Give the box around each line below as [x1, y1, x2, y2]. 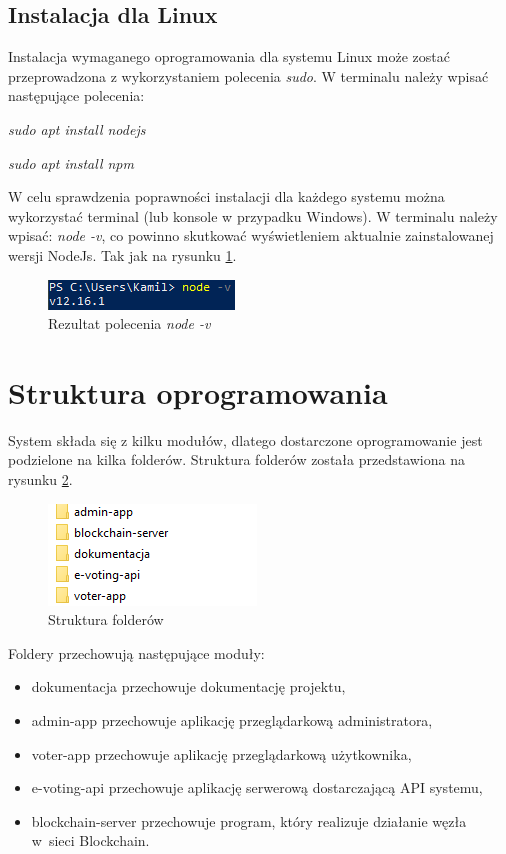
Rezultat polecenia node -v [48, 313, 211, 334]
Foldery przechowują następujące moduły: [8, 642, 265, 663]
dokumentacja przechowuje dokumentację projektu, [31, 676, 346, 697]
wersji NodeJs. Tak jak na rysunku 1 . [8, 244, 237, 265]
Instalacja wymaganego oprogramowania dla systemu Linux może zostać [8, 46, 450, 67]
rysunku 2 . [8, 469, 73, 490]
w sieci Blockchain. [31, 830, 150, 851]
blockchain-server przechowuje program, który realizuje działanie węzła [31, 810, 467, 831]
